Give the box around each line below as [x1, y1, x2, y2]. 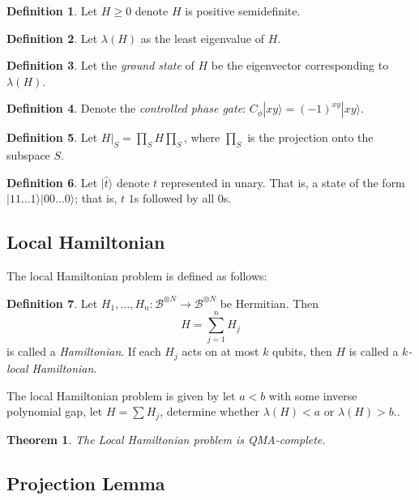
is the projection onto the [247, 129, 374, 146]
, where [183, 129, 220, 146]
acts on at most [182, 343, 259, 360]
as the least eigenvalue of [140, 29, 264, 46]
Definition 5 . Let [6, 129, 98, 146]
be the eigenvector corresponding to [211, 57, 389, 74]
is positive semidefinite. [185, 2, 301, 19]
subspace [6, 147, 50, 164]
